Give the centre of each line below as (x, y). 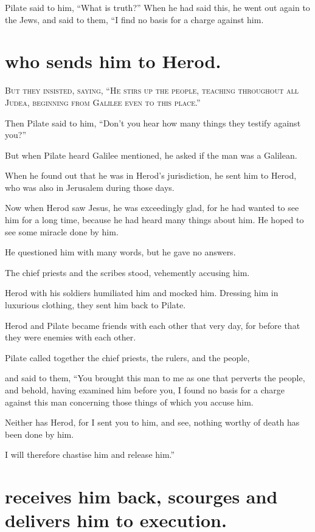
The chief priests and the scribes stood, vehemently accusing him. (127, 272)
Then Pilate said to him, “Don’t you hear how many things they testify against (153, 123)
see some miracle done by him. (62, 231)
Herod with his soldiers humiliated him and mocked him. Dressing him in (142, 293)
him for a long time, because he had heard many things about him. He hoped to (154, 220)
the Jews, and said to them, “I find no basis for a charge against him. (134, 19)
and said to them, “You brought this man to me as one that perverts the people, (155, 378)
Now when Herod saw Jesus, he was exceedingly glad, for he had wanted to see (152, 208)
